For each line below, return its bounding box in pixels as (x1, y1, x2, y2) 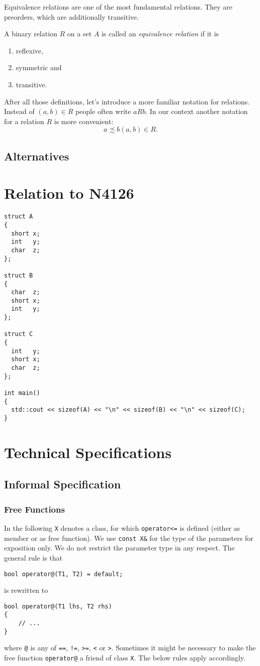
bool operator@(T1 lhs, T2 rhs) (4, 602, 112, 610)
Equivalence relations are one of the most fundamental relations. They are (4, 2, 233, 12)
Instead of (4, 106, 35, 117)
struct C (4, 330, 33, 338)
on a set (67, 28, 92, 39)
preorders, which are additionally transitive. (4, 11, 139, 22)
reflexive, (16, 45, 43, 55)
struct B (4, 271, 33, 279)
